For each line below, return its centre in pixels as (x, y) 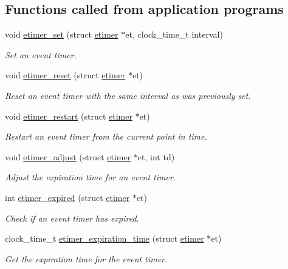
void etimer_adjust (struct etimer (68, 156)
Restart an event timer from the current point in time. (106, 136)
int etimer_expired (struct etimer (67, 197)
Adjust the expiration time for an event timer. (91, 177)
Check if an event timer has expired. (72, 218)
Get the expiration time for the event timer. (86, 258)
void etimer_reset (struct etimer (65, 75)
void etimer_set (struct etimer (62, 34)
